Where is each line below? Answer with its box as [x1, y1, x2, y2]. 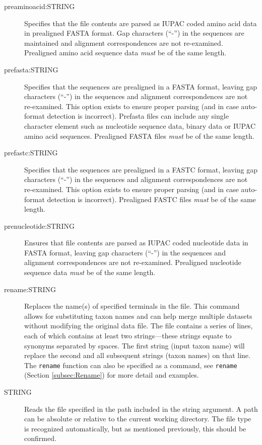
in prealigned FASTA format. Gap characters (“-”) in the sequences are [24, 28, 244, 38]
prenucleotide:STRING [4, 220, 75, 231]
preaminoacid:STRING [4, 1, 75, 11]
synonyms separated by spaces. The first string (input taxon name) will [24, 340, 245, 350]
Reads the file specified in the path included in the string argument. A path [24, 403, 258, 414]
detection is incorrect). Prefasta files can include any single [47, 111, 229, 121]
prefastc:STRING [4, 147, 58, 158]
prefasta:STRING [4, 64, 58, 74]
